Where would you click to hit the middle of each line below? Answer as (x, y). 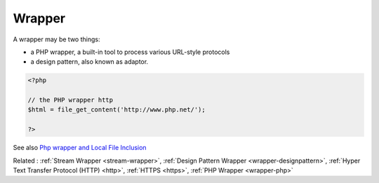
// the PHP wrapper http (71, 100)
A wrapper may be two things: (56, 39)
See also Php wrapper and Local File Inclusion (80, 148)
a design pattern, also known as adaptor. (89, 62)
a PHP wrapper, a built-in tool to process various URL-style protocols (130, 52)
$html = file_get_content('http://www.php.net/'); (117, 110)
